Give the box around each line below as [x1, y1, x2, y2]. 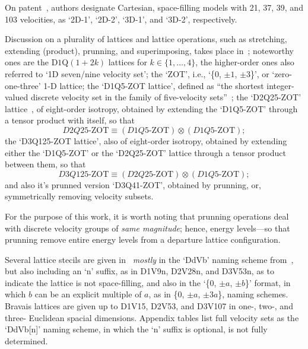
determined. [5, 334, 48, 347]
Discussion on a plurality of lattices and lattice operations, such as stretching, [5, 33, 287, 45]
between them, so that [5, 158, 86, 170]
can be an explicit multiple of [34, 288, 142, 300]
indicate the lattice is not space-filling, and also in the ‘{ [5, 276, 210, 288]
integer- [266, 79, 294, 91]
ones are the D [5, 56, 58, 68]
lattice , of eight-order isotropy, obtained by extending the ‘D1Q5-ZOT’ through [5, 102, 298, 115]
